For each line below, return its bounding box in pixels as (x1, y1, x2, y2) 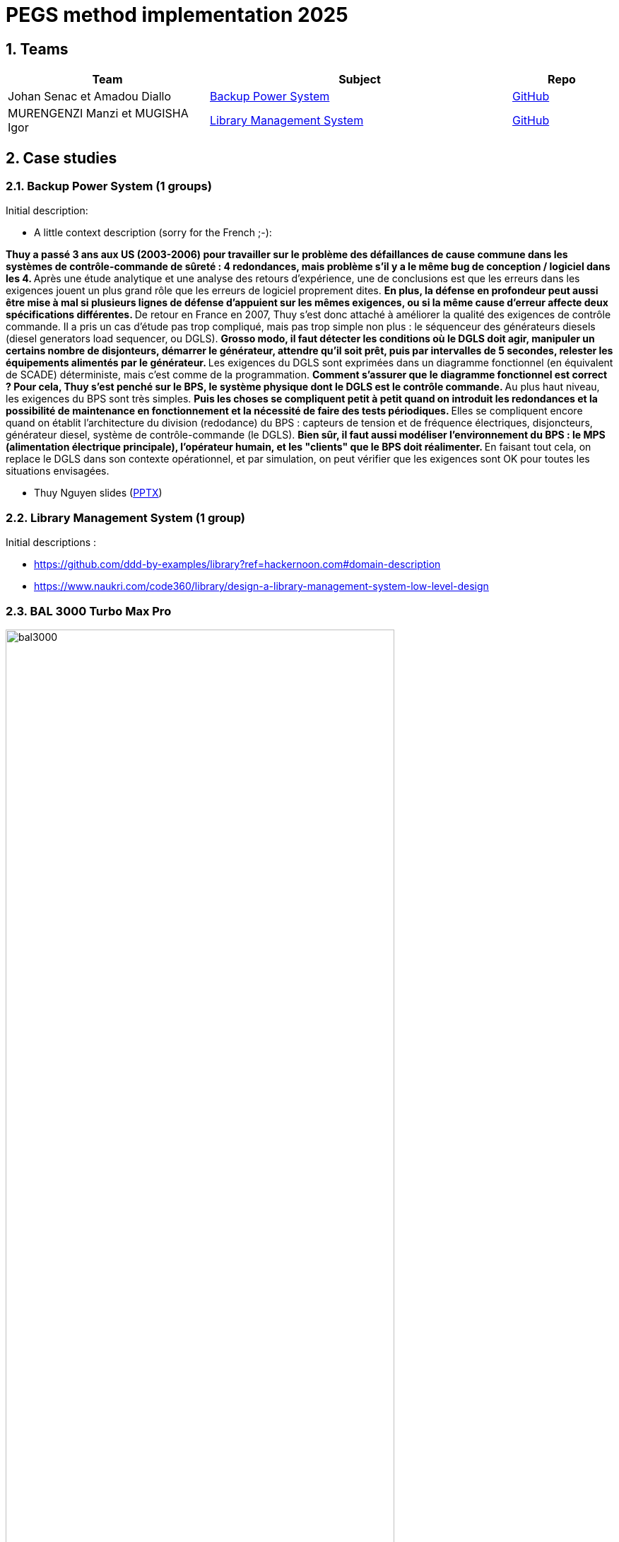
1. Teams (6, 40, 69, 58)
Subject (338, 72, 381, 87)
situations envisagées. (6, 465, 110, 477)
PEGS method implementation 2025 (6, 3, 348, 27)
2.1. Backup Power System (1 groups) (6, 179, 212, 194)
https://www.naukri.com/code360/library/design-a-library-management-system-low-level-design (34, 580, 489, 593)
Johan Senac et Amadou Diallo (8, 89, 171, 104)
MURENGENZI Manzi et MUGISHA (8, 106, 189, 121)
